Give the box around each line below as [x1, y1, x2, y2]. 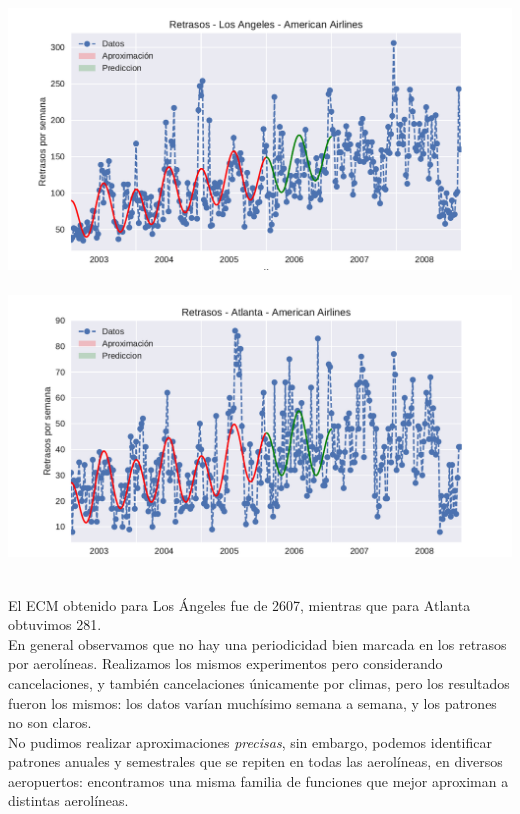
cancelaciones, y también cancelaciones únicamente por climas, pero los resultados [8, 672, 510, 693]
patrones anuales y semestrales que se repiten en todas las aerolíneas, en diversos [8, 751, 503, 772]
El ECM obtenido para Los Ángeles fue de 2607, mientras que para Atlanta [8, 594, 471, 615]
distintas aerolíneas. [8, 790, 129, 811]
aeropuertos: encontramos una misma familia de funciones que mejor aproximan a [8, 770, 509, 791]
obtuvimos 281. [8, 614, 102, 635]
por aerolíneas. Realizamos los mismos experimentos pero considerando [8, 653, 443, 674]
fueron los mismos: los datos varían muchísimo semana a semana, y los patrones [8, 692, 497, 713]
